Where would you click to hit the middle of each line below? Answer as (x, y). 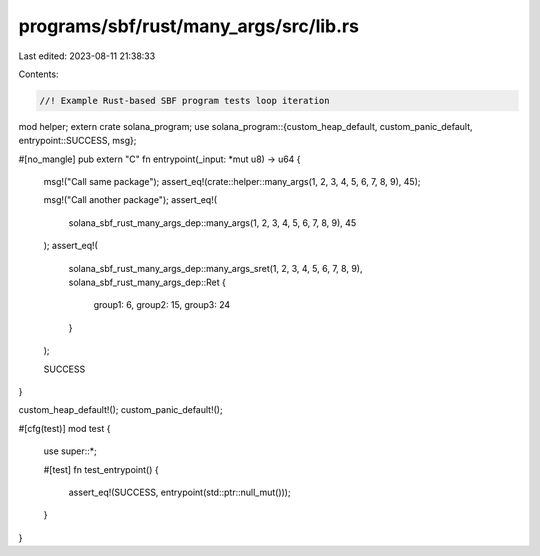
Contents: (38, 74)
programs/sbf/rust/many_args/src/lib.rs (189, 26)
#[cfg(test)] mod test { (64, 428)
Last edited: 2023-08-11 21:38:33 (87, 56)
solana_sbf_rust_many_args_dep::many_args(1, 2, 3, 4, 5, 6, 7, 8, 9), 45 (212, 222)
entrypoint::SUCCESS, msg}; (77, 141)
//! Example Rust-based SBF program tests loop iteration (184, 100)
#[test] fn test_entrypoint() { (101, 469)
